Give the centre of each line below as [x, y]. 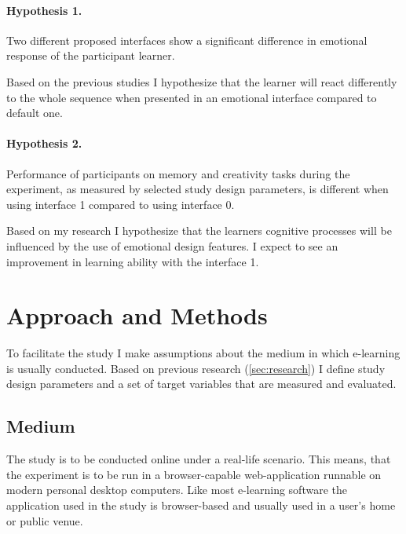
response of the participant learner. [91, 55]
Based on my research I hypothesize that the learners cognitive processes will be [199, 230]
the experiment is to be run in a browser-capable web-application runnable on [194, 474]
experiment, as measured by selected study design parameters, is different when [198, 189]
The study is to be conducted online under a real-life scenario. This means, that [199, 459]
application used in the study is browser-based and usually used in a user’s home [201, 505]
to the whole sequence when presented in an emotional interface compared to [192, 97]
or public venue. [45, 520]
